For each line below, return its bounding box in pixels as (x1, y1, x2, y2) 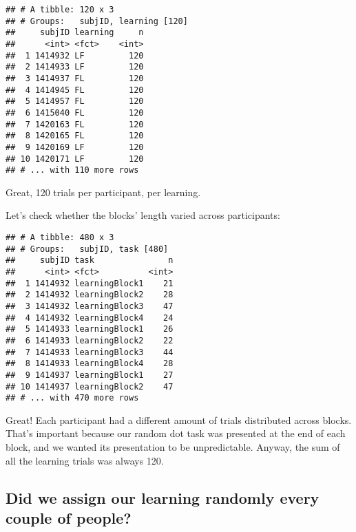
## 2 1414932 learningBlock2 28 (6, 290, 174, 300)
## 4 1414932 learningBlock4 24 (6, 312, 174, 323)
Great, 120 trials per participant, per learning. (6, 184, 201, 199)
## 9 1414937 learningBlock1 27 (6, 370, 174, 380)
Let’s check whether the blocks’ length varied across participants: (6, 208, 280, 222)
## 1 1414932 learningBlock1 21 (6, 278, 174, 288)
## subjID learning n (6, 28, 144, 38)
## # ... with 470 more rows (6, 393, 139, 403)
